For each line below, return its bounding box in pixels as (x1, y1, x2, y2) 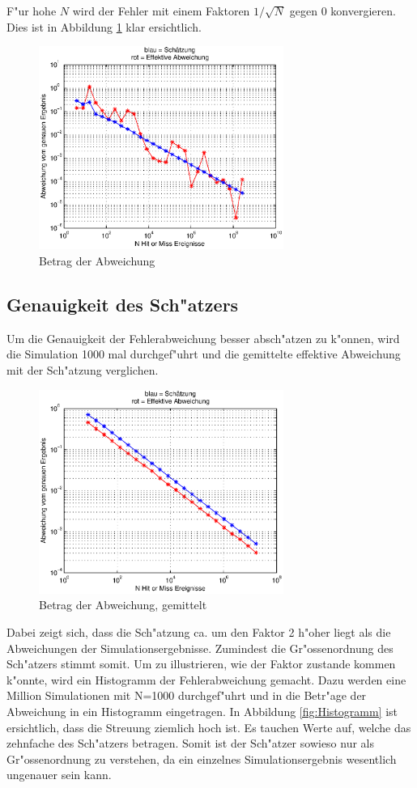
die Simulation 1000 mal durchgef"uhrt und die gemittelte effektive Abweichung (6, 345, 401, 362)
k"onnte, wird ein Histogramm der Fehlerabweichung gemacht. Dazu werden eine (6, 671, 406, 688)
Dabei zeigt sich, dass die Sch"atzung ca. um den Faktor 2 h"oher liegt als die (6, 623, 391, 640)
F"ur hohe (6, 2, 57, 19)
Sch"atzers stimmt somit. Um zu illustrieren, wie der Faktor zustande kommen (6, 655, 396, 672)
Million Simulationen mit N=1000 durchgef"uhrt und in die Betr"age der (6, 687, 367, 704)
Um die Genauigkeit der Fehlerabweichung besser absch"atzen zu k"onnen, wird (6, 329, 400, 346)
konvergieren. (330, 2, 396, 19)
